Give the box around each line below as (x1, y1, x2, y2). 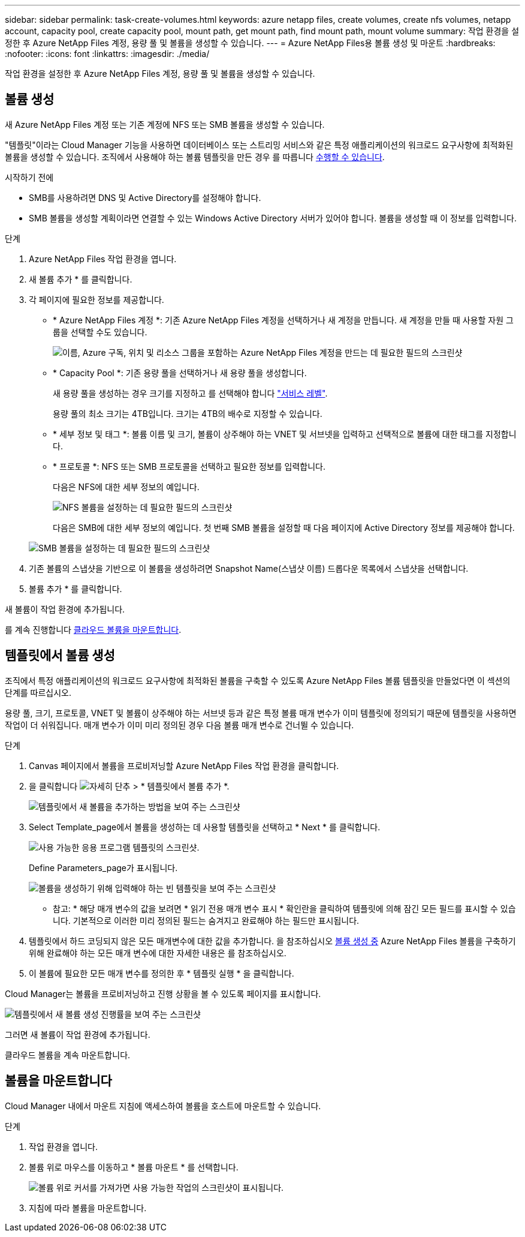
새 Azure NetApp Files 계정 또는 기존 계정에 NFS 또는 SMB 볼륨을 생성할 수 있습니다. (5, 119, 325, 130)
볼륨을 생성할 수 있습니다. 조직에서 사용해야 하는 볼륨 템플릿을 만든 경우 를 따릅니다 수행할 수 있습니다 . (5, 151, 385, 162)
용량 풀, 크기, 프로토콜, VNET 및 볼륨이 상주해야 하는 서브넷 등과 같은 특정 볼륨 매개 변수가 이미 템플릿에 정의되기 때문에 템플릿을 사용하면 (5, 707, 517, 718)
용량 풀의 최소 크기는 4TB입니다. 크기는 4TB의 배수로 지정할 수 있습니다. (53, 408, 322, 419)
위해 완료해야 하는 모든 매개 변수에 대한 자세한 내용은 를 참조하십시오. (29, 947, 286, 958)
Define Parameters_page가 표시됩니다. (29, 862, 178, 873)
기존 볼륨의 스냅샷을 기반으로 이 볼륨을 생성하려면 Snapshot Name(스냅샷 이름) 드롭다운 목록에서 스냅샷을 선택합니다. (29, 563, 469, 574)
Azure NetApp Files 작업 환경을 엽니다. (29, 253, 177, 264)
